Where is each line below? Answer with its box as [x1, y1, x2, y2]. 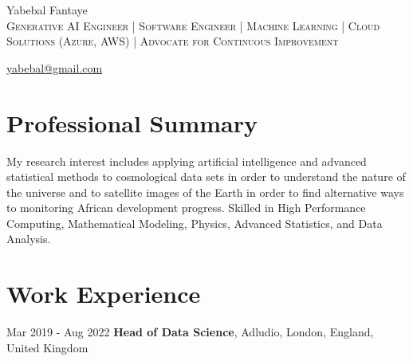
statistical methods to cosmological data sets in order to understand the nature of [6, 168, 406, 185]
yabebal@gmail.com [6, 59, 103, 76]
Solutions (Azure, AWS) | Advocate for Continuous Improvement [6, 33, 339, 49]
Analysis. [6, 230, 51, 247]
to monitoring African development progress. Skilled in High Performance [6, 199, 366, 216]
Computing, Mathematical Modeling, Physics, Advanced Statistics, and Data [6, 214, 383, 231]
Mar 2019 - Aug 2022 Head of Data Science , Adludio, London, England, [6, 324, 374, 340]
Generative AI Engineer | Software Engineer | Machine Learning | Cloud [6, 17, 380, 33]
